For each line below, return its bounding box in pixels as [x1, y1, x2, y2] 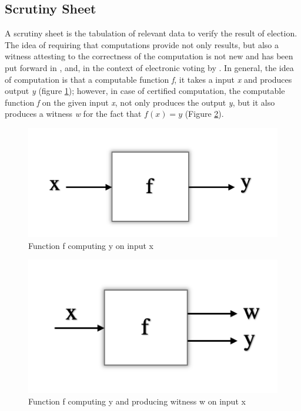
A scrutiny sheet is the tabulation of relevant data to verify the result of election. [5, 27, 297, 39]
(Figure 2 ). [185, 107, 224, 120]
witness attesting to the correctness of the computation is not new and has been [5, 50, 293, 62]
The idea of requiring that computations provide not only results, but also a [5, 38, 279, 50]
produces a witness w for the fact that [5, 107, 142, 120]
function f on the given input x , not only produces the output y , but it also [5, 96, 275, 108]
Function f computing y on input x [28, 239, 153, 251]
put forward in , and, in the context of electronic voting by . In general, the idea [5, 61, 294, 73]
